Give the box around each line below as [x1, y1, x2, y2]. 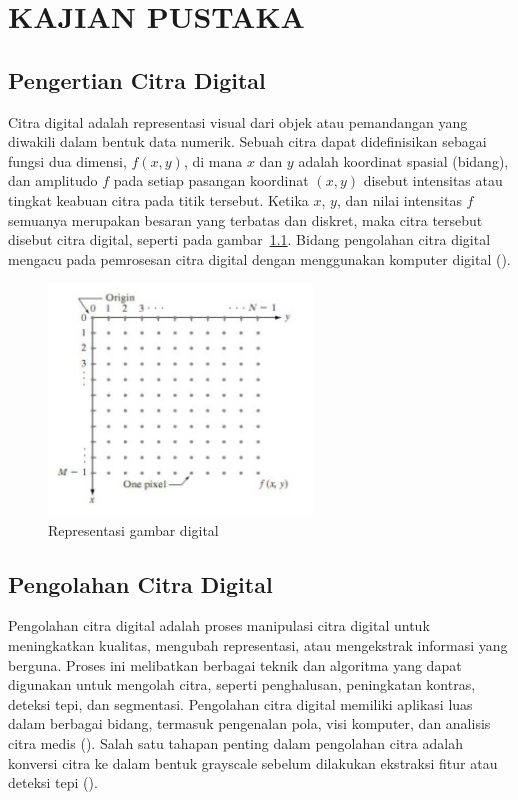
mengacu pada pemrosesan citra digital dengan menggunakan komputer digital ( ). [8, 248, 511, 269]
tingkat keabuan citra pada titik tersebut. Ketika [8, 189, 309, 210]
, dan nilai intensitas [336, 189, 462, 210]
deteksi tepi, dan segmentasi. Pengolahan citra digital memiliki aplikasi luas [8, 693, 473, 714]
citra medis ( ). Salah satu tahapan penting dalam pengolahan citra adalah [8, 733, 463, 754]
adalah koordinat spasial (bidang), [298, 150, 509, 171]
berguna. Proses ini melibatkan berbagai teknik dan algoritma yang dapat [8, 654, 462, 675]
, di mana [183, 150, 243, 171]
